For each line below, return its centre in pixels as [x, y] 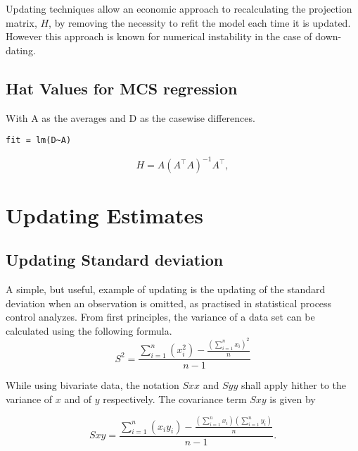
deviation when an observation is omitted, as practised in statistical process [169, 303]
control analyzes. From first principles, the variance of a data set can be [160, 317]
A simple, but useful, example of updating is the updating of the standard [166, 289]
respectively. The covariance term [175, 399]
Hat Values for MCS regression [122, 88]
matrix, [21, 22]
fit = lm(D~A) [39, 141]
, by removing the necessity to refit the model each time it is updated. [200, 22]
